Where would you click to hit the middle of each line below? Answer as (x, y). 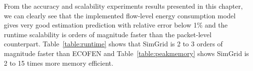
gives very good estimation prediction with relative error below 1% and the (116, 25)
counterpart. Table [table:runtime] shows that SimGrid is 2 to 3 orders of (113, 44)
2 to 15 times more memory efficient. (59, 63)
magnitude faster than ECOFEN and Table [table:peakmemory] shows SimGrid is (126, 53)
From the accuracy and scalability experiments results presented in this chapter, (123, 6)
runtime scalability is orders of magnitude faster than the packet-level (108, 34)
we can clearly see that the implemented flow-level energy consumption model (120, 15)
